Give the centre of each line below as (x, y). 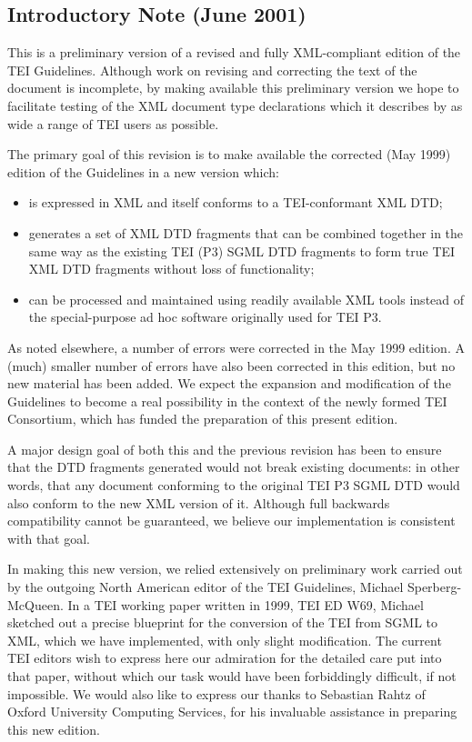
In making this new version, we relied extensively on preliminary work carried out (235, 569)
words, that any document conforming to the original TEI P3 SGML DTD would (234, 485)
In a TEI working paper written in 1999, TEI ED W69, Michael (246, 604)
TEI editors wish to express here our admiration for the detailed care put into (225, 658)
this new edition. (54, 729)
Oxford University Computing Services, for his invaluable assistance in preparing (232, 712)
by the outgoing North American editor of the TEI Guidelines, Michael (206, 587)
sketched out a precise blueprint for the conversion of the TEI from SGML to (223, 622)
